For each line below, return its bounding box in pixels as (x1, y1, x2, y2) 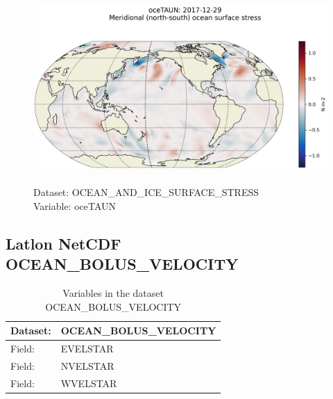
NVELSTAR (60, 359, 114, 373)
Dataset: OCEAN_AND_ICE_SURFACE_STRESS (33, 185, 259, 199)
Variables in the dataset (62, 286, 164, 300)
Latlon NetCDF (6, 232, 121, 254)
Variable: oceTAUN (33, 198, 117, 213)
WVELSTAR (60, 375, 117, 390)
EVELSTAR (60, 341, 114, 356)
